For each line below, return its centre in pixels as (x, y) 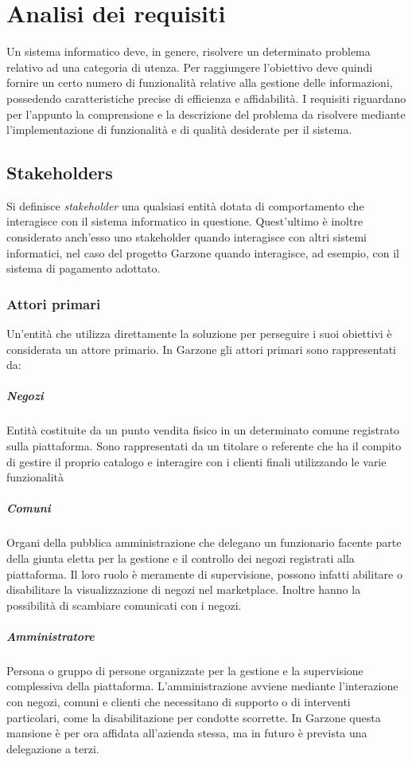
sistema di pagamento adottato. (84, 268)
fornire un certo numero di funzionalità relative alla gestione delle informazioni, (200, 82)
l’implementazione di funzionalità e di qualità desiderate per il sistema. (179, 130)
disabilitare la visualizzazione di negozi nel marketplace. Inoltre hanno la (184, 589)
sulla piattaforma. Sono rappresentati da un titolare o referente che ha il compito (204, 446)
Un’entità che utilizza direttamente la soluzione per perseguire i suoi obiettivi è (199, 334)
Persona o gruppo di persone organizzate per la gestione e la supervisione (185, 670)
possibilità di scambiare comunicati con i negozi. (124, 605)
